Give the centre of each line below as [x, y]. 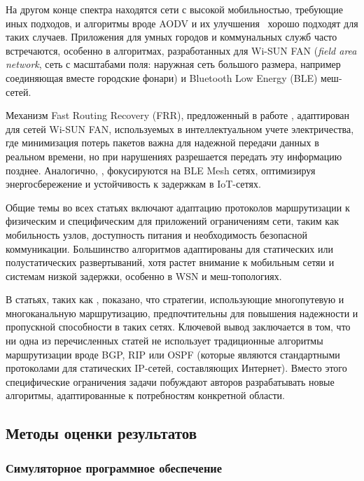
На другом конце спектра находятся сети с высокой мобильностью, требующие [174, 9]
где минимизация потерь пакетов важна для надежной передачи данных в [162, 142]
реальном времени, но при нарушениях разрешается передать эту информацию [174, 156]
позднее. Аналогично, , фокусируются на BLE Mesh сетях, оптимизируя [161, 170]
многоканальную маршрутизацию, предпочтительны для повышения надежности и [182, 313]
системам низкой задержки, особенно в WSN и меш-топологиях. [144, 276]
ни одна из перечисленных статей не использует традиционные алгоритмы [164, 341]
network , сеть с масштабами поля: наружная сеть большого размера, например [173, 64]
